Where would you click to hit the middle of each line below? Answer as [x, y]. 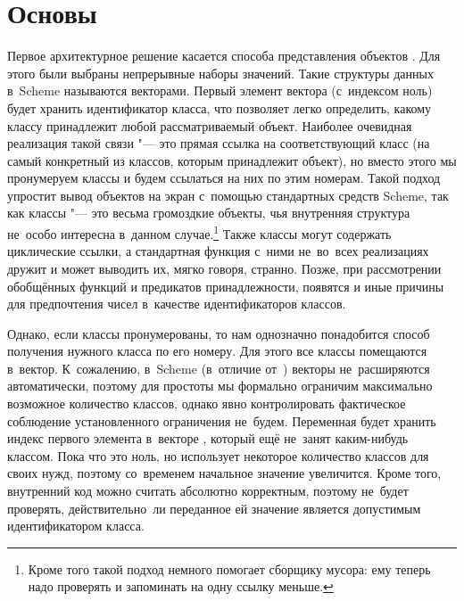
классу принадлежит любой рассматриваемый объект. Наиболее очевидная [210, 125]
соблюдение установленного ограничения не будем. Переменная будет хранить [222, 420]
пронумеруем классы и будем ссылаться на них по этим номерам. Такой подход [224, 178]
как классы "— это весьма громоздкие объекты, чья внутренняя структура [209, 213]
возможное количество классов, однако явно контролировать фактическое [207, 403]
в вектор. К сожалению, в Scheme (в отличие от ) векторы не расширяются [219, 368]
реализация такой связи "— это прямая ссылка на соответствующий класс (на [219, 143]
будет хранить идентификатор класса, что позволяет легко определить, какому [220, 107]
